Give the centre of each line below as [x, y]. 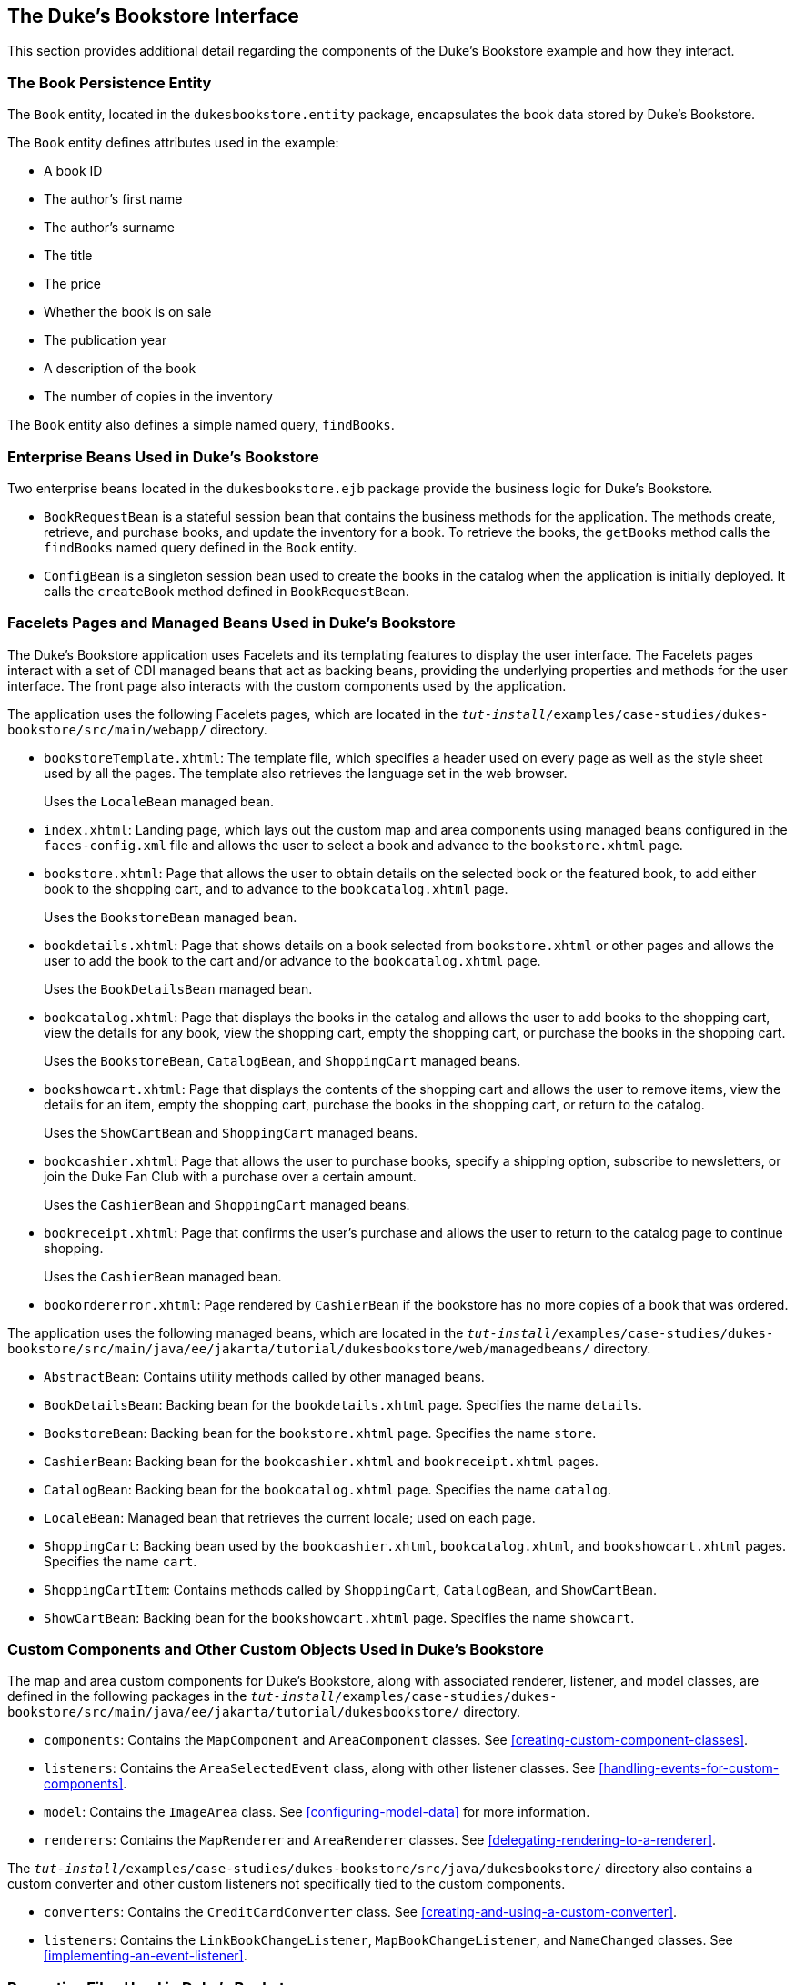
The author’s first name [113, 199]
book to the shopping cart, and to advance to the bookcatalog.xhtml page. [276, 888]
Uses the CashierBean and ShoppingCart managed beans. [227, 1204]
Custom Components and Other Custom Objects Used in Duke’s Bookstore [276, 1650]
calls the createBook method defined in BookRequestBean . [226, 591]
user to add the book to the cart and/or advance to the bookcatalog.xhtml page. [292, 960]
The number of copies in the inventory [158, 397]
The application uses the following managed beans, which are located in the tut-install [280, 1332]
